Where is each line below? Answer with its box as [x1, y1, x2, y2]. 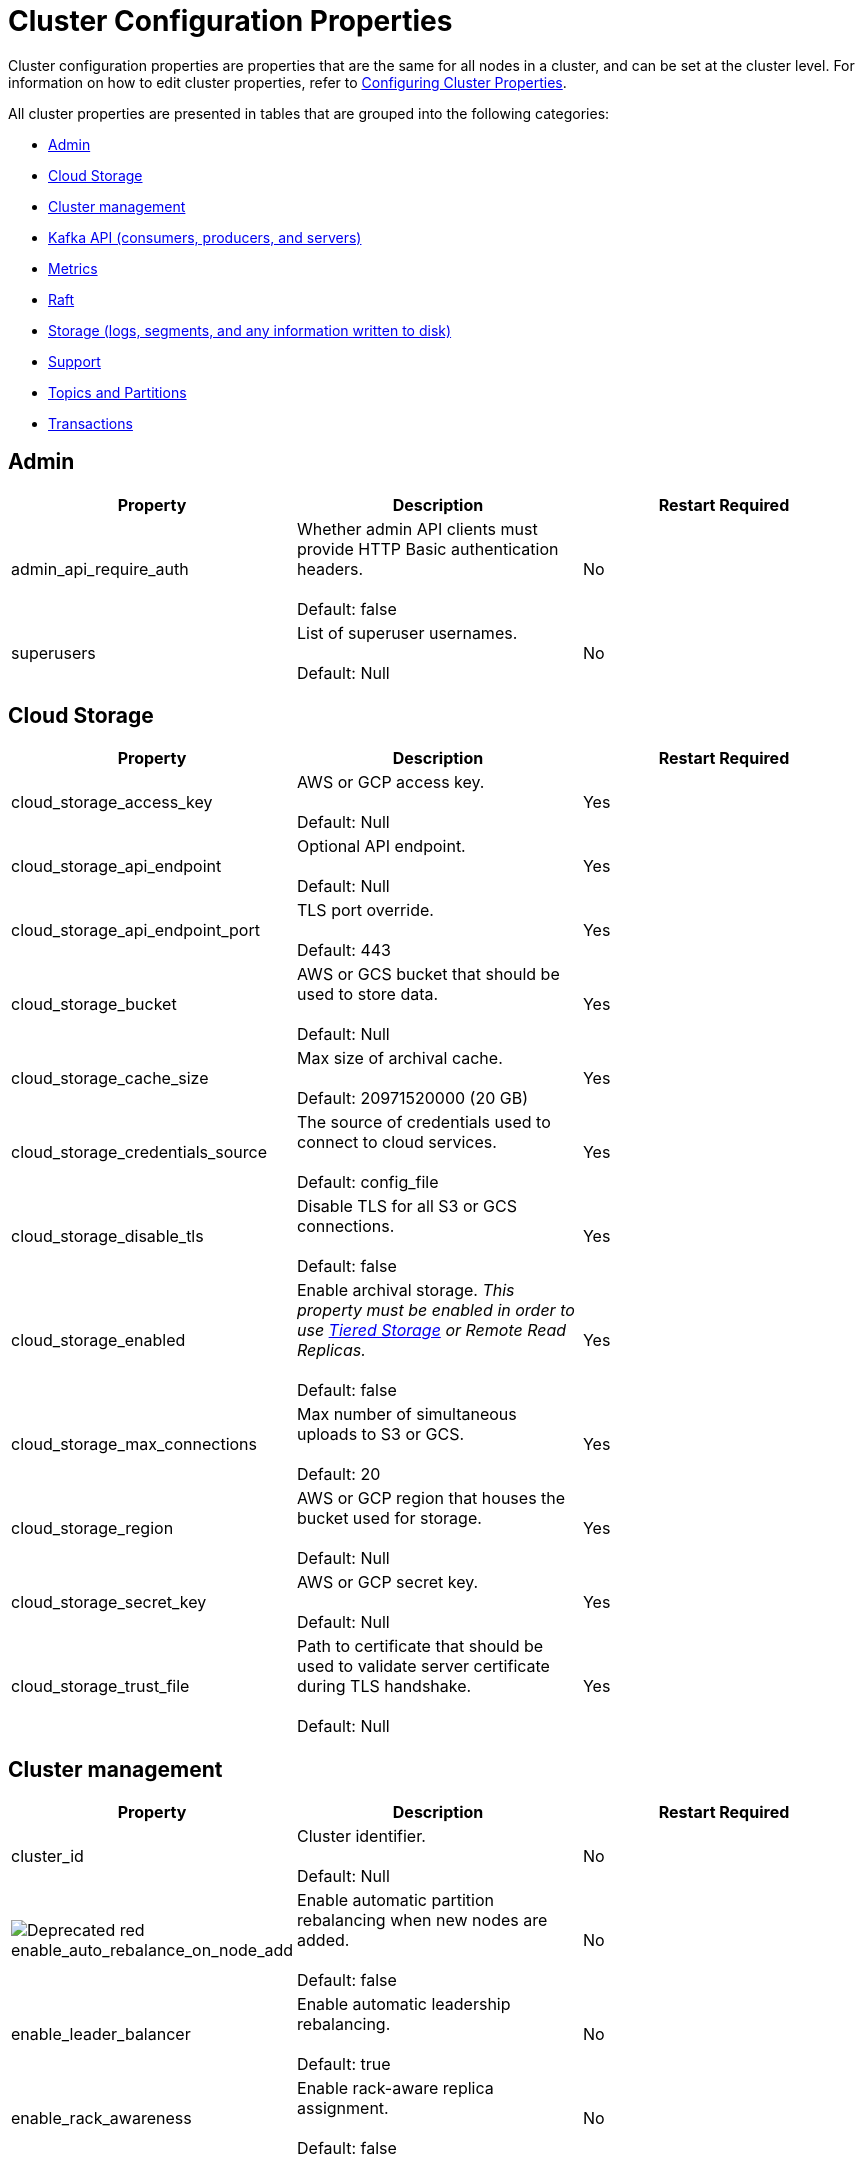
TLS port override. [296, 900, 434, 921]
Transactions [48, 414, 133, 432]
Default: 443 [296, 940, 391, 961]
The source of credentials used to [296, 1112, 551, 1133]
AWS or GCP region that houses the [296, 1488, 566, 1509]
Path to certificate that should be [296, 1636, 544, 1657]
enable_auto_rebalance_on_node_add [11, 1940, 294, 1961]
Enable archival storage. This [296, 1280, 515, 1301]
